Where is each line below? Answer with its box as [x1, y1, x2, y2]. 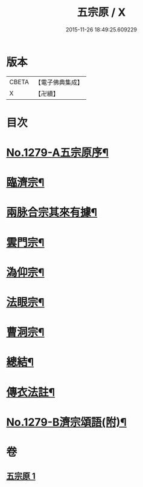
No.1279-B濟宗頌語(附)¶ [6, 415, 127, 429]
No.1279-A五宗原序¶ [6, 146, 109, 160]
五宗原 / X [77, 5, 126, 19]
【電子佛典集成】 [34, 78, 83, 87]
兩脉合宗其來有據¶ [6, 206, 98, 220]
